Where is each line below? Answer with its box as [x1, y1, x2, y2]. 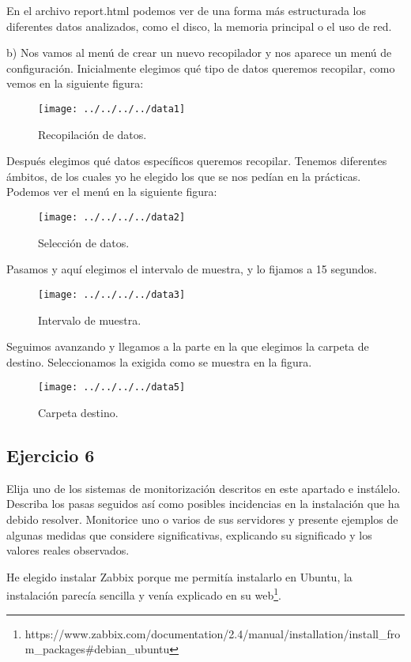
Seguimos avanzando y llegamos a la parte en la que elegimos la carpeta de [6, 338, 369, 355]
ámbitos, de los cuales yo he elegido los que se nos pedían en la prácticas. [6, 167, 361, 184]
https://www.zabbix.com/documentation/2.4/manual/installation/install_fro [25, 625, 401, 641]
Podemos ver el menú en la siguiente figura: [6, 183, 217, 200]
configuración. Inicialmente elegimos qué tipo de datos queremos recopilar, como [6, 59, 395, 76]
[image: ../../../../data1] [38, 103, 186, 115]
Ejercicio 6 [6, 442, 95, 467]
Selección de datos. [38, 234, 130, 250]
